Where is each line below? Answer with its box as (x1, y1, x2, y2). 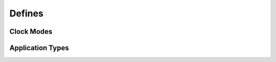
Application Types (9, 44, 69, 52)
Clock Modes (9, 27, 53, 36)
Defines (9, 8, 43, 19)
